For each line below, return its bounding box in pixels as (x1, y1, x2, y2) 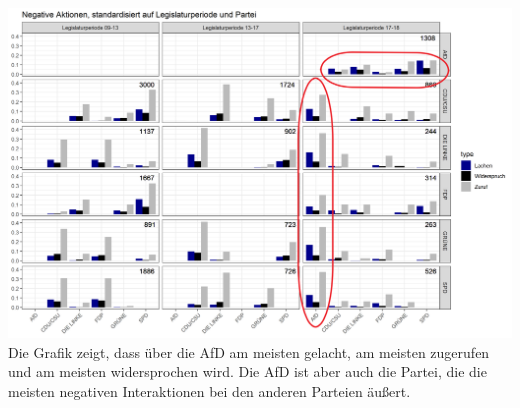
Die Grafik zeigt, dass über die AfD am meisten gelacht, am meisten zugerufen (8, 341, 490, 362)
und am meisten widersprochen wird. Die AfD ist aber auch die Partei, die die (8, 361, 487, 382)
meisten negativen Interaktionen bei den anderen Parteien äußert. (8, 381, 411, 402)
